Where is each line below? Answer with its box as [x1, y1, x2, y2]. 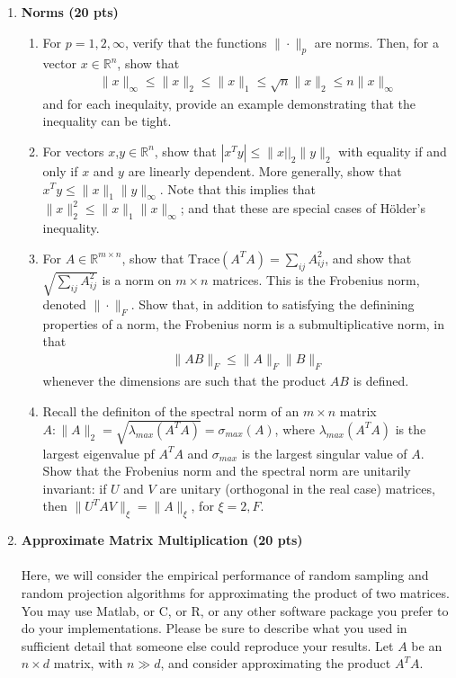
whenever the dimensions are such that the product [42, 370, 326, 389]
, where [274, 419, 315, 438]
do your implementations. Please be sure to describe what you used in [21, 619, 407, 638]
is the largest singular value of [241, 443, 407, 462]
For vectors [42, 141, 104, 160]
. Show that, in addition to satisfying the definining [130, 295, 415, 314]
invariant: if [42, 478, 107, 497]
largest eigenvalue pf [42, 443, 155, 462]
